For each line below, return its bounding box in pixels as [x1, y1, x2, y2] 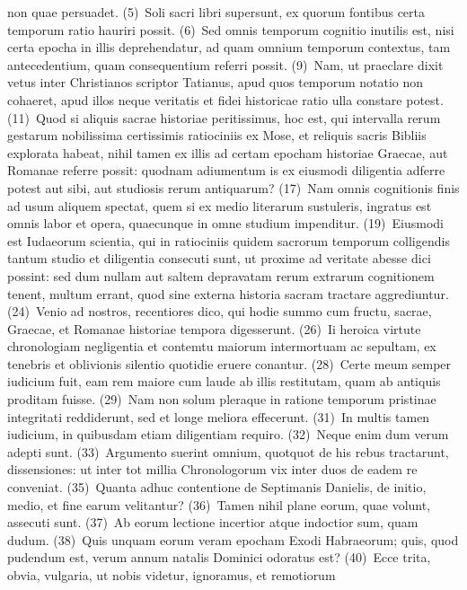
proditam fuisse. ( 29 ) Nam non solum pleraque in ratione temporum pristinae [7, 390, 436, 409]
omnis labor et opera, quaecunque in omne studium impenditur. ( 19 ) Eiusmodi [7, 214, 444, 233]
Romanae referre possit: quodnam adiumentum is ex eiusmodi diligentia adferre [7, 161, 445, 180]
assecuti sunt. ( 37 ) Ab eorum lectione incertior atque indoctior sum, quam [7, 513, 419, 532]
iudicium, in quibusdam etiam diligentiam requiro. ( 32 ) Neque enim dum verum [7, 425, 449, 444]
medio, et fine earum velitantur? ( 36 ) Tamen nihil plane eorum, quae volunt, [7, 495, 431, 514]
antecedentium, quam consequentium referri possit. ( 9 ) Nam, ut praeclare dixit [7, 55, 444, 74]
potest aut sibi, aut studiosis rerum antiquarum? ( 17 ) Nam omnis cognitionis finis [7, 178, 460, 197]
